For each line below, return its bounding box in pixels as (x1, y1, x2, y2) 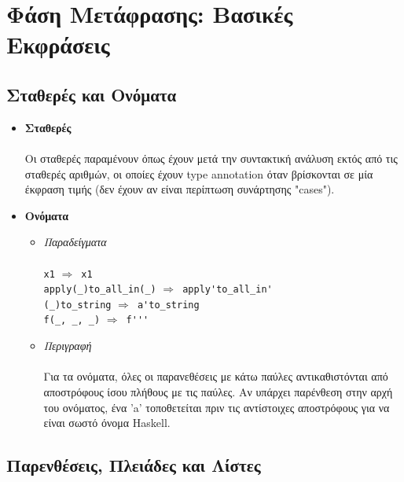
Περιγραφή (43, 337, 92, 354)
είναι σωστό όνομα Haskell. (43, 414, 171, 431)
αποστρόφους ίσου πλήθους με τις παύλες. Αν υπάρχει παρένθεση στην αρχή (43, 383, 393, 399)
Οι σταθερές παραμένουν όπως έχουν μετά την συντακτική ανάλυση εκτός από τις (24, 149, 398, 166)
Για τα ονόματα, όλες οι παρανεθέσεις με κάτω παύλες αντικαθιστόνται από (43, 368, 388, 384)
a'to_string (137, 299, 200, 311)
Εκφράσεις (6, 28, 110, 61)
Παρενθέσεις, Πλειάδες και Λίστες (6, 453, 261, 477)
